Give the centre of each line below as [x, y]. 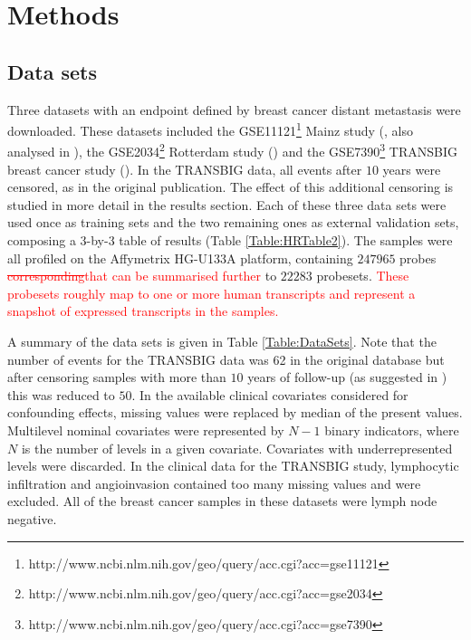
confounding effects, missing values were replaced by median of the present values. [235, 412]
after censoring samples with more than [117, 377]
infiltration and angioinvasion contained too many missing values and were [214, 483]
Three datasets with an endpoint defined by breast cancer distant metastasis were [234, 109]
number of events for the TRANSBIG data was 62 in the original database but [226, 359]
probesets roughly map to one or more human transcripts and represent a [211, 293]
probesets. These [363, 276]
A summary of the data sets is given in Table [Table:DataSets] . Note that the [222, 342]
